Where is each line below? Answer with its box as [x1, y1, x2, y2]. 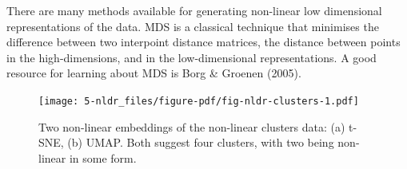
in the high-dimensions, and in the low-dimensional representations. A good [6, 49, 377, 65]
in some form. [69, 149, 137, 166]
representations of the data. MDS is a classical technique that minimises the [6, 18, 379, 34]
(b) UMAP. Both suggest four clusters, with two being [67, 134, 334, 151]
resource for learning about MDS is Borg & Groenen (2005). [6, 65, 301, 81]
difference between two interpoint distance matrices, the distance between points [6, 33, 401, 50]
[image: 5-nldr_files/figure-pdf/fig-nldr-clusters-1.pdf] [38, 95, 359, 107]
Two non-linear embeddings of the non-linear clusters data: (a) [38, 118, 345, 135]
